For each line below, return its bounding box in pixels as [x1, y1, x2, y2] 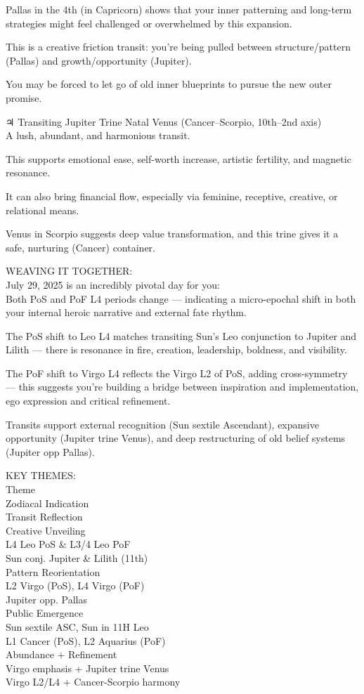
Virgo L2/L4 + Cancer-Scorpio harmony [6, 674, 181, 689]
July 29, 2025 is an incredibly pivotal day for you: [6, 277, 220, 292]
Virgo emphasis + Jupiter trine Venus [6, 660, 169, 675]
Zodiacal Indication [6, 495, 89, 510]
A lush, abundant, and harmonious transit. [6, 128, 190, 143]
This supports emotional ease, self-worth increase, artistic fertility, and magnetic [6, 151, 351, 166]
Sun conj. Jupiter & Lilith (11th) [6, 551, 148, 565]
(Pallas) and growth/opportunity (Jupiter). [6, 53, 192, 67]
